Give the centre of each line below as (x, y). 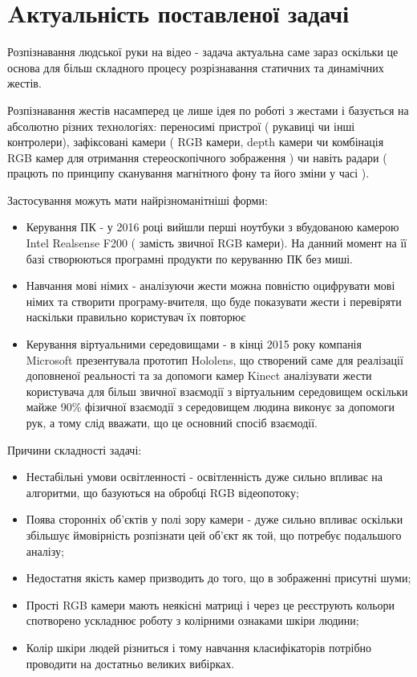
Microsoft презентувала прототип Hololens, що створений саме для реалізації (215, 359)
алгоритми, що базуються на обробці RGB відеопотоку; (162, 492)
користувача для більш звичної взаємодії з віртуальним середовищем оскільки (217, 391)
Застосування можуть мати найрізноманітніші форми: (138, 200)
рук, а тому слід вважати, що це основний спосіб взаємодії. (172, 422)
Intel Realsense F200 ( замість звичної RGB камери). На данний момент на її (217, 243)
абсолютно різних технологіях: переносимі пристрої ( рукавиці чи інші (181, 126)
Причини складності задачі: (75, 449)
